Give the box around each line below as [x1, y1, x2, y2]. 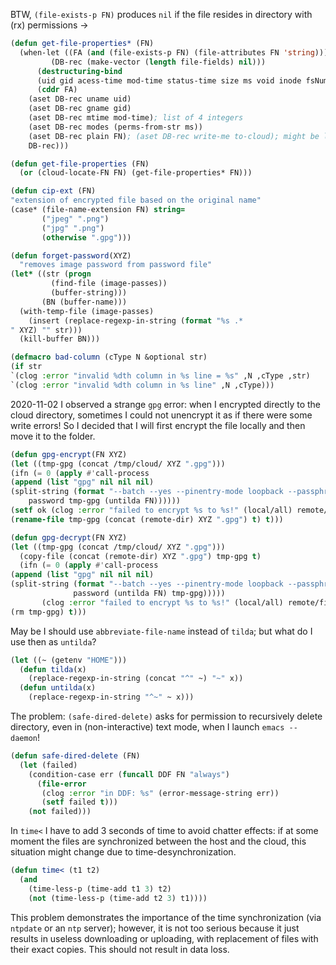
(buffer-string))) [50, 288, 128, 298]
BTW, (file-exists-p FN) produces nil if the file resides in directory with [10, 9, 313, 20]
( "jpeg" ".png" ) [41, 214, 110, 224]
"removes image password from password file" [19, 260, 213, 270]
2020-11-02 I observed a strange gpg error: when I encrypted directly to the [10, 398, 321, 410]
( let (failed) [19, 760, 78, 770]
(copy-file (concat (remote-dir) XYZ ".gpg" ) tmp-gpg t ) [19, 551, 262, 561]
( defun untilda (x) [19, 683, 97, 693]
